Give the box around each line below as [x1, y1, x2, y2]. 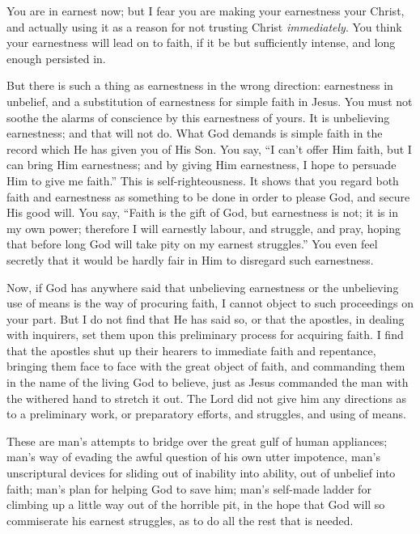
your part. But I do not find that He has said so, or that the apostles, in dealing [6, 310, 405, 327]
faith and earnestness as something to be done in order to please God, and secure [6, 188, 410, 205]
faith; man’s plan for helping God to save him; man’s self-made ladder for [6, 480, 371, 497]
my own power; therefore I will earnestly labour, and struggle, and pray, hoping [6, 219, 401, 236]
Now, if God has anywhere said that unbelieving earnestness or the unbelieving [6, 278, 399, 295]
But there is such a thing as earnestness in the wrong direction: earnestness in [6, 77, 393, 94]
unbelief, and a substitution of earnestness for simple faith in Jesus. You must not [6, 92, 413, 109]
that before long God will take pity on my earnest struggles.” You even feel [6, 235, 378, 252]
